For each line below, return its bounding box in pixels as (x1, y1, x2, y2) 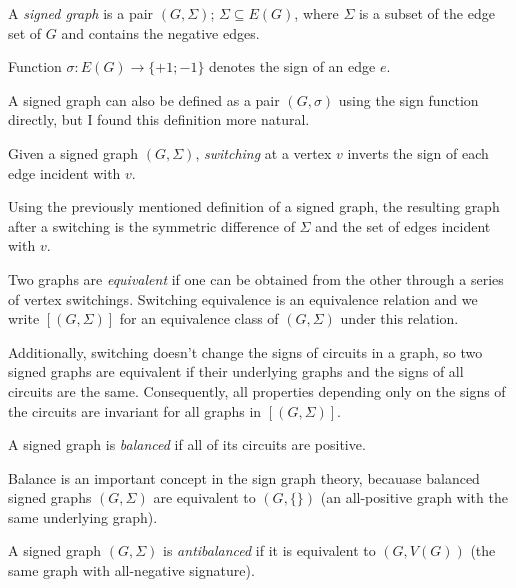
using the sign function (338, 89, 479, 110)
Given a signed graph (8, 142, 139, 163)
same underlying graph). (8, 506, 158, 527)
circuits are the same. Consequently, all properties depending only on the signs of (8, 380, 506, 401)
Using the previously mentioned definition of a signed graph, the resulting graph (8, 196, 500, 217)
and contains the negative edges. (61, 22, 260, 43)
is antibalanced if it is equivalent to (163, 540, 376, 561)
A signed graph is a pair (8, 3, 154, 23)
